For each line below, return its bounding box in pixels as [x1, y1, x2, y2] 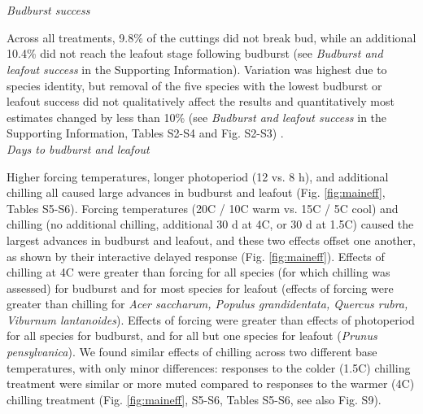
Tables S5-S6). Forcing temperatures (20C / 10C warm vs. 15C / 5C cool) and [7, 199, 399, 216]
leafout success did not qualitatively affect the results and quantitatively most [7, 93, 395, 110]
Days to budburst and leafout [7, 140, 150, 157]
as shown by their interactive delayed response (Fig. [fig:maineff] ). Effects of [7, 247, 385, 264]
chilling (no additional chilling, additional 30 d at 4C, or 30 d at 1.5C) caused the [7, 216, 414, 233]
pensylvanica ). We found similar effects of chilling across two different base [7, 343, 377, 360]
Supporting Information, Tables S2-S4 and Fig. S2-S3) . [7, 124, 284, 142]
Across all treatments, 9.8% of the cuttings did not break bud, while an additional [7, 28, 416, 46]
